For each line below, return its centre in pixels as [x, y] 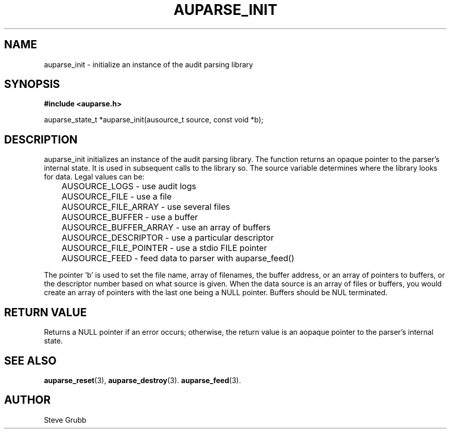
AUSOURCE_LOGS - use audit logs [129, 186]
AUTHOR [28, 400]
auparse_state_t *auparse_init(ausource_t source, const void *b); [154, 120]
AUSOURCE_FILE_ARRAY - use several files [146, 207]
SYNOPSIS [32, 84]
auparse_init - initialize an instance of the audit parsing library [149, 64]
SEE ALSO [30, 360]
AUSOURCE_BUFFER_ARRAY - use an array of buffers [166, 228]
